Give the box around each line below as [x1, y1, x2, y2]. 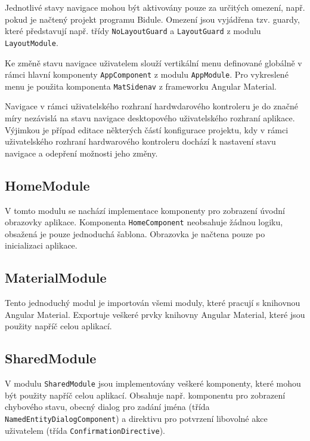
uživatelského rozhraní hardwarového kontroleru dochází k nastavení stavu [5, 135, 276, 148]
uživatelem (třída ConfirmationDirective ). [5, 424, 165, 436]
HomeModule [5, 176, 90, 194]
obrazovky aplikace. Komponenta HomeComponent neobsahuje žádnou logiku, [5, 216, 283, 228]
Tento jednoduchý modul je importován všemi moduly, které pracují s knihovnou [5, 296, 300, 309]
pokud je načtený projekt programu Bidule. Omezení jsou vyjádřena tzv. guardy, [5, 13, 300, 25]
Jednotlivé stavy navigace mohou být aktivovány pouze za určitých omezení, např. [5, 1, 305, 13]
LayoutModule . [5, 36, 58, 48]
